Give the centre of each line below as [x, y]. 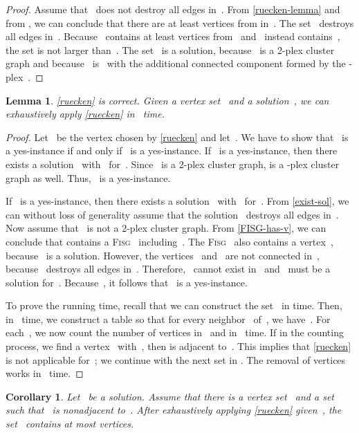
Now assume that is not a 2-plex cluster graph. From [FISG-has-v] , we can [166, 228]
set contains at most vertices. [70, 424]
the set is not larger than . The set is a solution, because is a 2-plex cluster [170, 49]
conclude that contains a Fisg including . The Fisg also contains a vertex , [169, 241]
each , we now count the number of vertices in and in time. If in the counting [175, 332]
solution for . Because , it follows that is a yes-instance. [127, 282]
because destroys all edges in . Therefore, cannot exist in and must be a [168, 269]
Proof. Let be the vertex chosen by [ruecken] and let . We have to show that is [177, 137]
